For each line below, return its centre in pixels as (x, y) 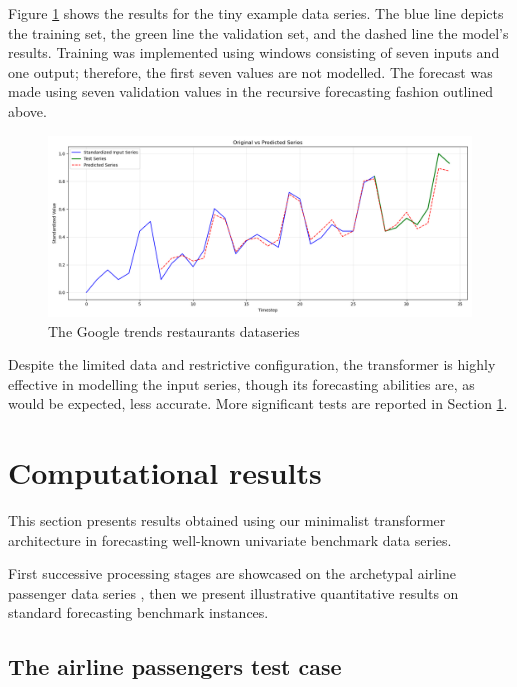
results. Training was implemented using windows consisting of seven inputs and (254, 52)
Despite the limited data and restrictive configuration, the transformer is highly (252, 364)
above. (27, 110)
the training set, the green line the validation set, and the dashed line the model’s (258, 32)
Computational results (165, 472)
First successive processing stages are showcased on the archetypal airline (232, 573)
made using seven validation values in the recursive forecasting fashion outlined (251, 91)
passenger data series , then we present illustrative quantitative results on (233, 592)
